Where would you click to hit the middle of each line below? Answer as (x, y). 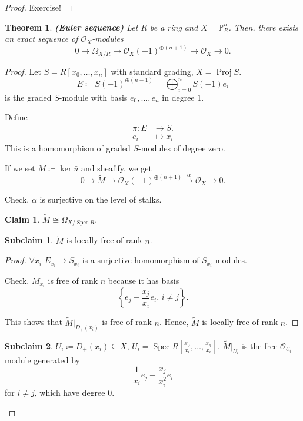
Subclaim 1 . (29, 240)
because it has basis (144, 281)
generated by (57, 360)
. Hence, (174, 322)
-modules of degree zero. (182, 148)
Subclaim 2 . (29, 345)
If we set (20, 168)
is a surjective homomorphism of (141, 260)
